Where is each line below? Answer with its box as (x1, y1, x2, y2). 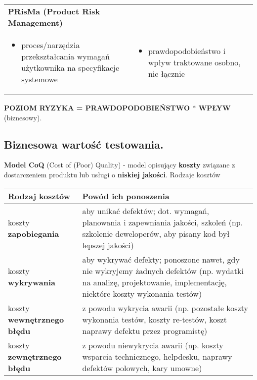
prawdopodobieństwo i (148, 45, 226, 56)
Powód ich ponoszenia (82, 190, 170, 202)
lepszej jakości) (82, 239, 134, 251)
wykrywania (8, 276, 56, 288)
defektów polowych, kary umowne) (82, 362, 202, 374)
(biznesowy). (4, 112, 42, 122)
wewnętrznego (8, 313, 64, 325)
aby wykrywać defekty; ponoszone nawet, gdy (82, 253, 240, 265)
